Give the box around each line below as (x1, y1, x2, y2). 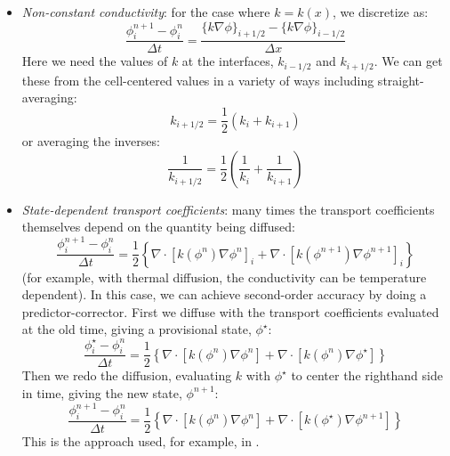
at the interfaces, (181, 52, 274, 70)
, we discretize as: (332, 3, 429, 20)
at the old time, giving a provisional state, (21, 320, 252, 338)
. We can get (374, 52, 443, 70)
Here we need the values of (21, 52, 168, 70)
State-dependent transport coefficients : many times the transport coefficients (21, 199, 435, 218)
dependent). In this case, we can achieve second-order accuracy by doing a (21, 285, 427, 304)
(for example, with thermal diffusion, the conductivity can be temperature (21, 267, 427, 286)
